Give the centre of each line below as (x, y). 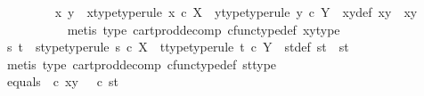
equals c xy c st (62, 81)
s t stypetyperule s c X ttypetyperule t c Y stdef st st (178, 47)
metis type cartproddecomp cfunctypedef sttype (142, 64)
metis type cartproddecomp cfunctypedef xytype (204, 29)
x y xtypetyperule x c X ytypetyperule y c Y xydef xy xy (236, 12)
